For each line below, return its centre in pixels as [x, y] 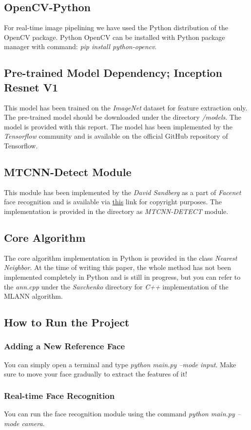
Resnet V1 [31, 87]
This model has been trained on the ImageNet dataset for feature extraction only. [126, 107]
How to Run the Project [67, 322]
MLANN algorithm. [33, 296]
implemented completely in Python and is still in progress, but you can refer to [122, 277]
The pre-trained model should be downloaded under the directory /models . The [123, 117]
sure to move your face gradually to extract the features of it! [96, 374]
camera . [33, 423]
